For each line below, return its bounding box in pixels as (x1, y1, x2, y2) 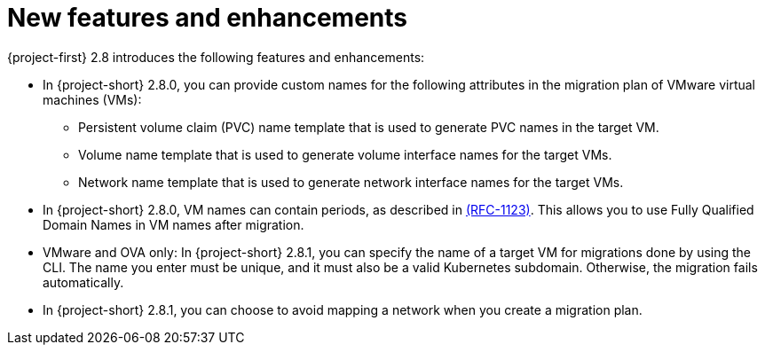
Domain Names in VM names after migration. (43, 216, 304, 232)
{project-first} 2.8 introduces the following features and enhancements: (7, 49, 425, 65)
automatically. (43, 274, 124, 290)
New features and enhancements (7, 3, 407, 33)
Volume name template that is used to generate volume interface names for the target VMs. (78, 146, 612, 162)
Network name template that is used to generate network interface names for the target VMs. (78, 174, 624, 190)
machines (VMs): (43, 91, 142, 107)
